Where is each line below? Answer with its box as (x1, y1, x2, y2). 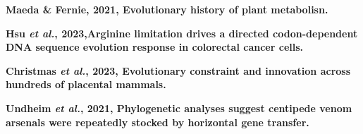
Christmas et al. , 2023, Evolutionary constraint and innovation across (6, 63, 351, 78)
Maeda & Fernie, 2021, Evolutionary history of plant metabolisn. (6, 2, 328, 16)
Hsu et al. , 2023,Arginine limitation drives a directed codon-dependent (6, 25, 358, 40)
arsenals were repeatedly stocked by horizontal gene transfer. (6, 114, 309, 129)
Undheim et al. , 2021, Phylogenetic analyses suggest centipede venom (6, 100, 352, 115)
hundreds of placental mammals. (6, 77, 166, 92)
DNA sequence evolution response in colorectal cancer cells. (6, 39, 304, 54)
